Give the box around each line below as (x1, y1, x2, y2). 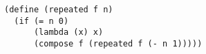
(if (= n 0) (14, 16, 69, 26)
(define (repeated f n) (4, 5, 113, 14)
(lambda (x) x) (33, 27, 104, 38)
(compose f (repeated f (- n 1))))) (33, 38, 203, 49)
